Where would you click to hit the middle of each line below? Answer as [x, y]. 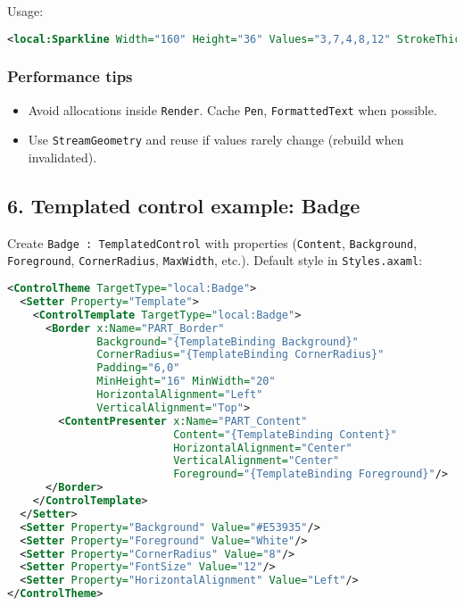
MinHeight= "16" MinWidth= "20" [186, 382]
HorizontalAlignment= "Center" [263, 448]
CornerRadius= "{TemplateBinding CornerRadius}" [240, 355]
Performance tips [70, 76]
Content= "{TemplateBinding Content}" [285, 434]
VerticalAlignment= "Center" [257, 461]
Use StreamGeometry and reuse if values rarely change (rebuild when [216, 140]
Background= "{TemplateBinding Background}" [228, 341]
